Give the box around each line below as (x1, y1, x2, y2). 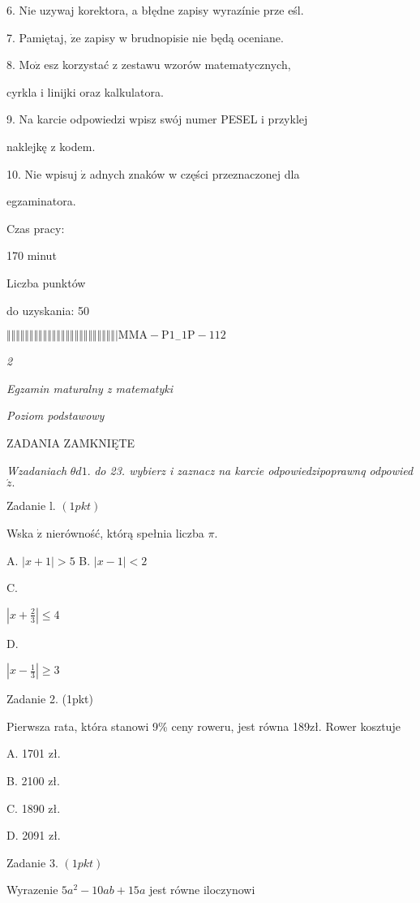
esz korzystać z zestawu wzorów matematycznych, (44, 56, 291, 73)
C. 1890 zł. (6, 799, 61, 816)
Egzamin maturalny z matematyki (6, 379, 174, 396)
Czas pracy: (6, 219, 65, 236)
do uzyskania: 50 (6, 301, 89, 318)
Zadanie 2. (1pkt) (6, 690, 93, 707)
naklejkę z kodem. (6, 137, 96, 154)
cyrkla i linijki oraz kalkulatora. (6, 83, 164, 100)
